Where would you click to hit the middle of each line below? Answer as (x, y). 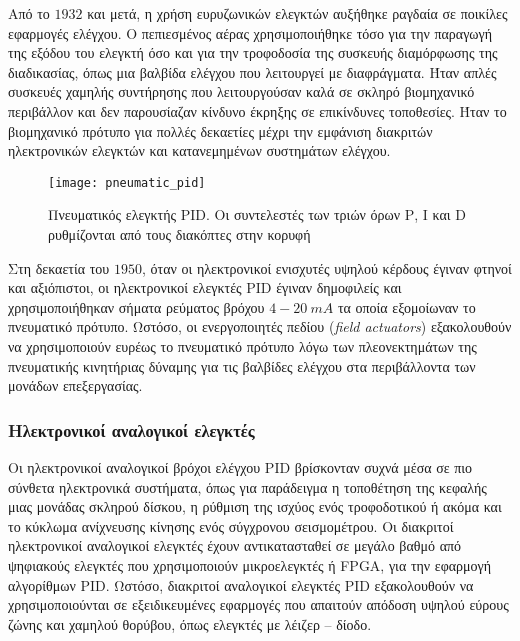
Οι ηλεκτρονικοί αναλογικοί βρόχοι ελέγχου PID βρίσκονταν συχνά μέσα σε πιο (240, 466)
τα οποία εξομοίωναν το (406, 306)
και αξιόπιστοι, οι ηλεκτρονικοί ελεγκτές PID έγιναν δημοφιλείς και (205, 287)
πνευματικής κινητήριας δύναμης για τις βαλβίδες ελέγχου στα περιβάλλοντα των (242, 365)
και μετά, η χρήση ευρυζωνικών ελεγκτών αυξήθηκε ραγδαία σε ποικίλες (297, 13)
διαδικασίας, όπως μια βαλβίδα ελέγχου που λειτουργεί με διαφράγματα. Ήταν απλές (252, 71)
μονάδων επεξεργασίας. (75, 385)
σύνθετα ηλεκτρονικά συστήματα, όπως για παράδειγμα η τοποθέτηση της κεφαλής (247, 486)
